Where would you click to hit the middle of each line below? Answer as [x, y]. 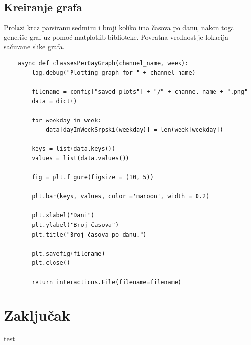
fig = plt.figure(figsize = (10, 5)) [93, 178]
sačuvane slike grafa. [34, 46]
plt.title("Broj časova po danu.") [89, 234]
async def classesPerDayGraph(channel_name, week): [103, 63]
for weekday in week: [67, 120]
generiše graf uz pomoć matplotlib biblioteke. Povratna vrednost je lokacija [116, 37]
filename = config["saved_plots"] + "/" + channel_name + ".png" [140, 92]
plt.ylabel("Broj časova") [75, 225]
